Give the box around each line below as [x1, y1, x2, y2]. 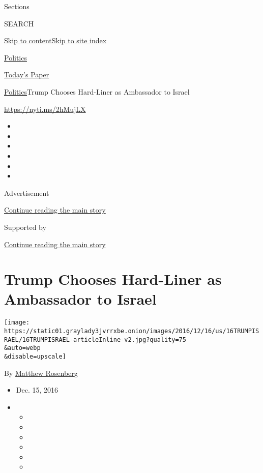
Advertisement [4, 187, 49, 198]
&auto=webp [4, 344, 41, 352]
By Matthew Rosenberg [4, 367, 78, 378]
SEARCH [4, 18, 34, 28]
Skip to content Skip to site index [4, 35, 107, 46]
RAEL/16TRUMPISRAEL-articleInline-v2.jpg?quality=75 [4, 336, 186, 343]
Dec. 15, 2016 [16, 385, 59, 395]
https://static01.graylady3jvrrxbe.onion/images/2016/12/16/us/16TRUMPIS [4, 328, 259, 335]
